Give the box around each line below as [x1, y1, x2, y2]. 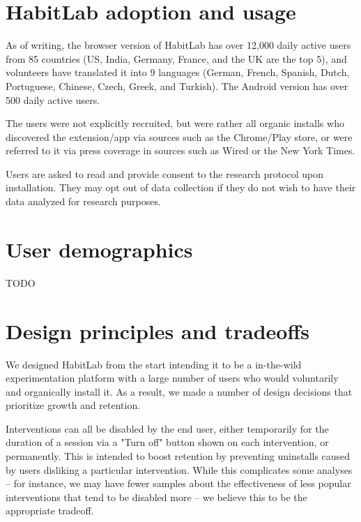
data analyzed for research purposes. [6, 194, 161, 209]
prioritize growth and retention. [6, 398, 141, 412]
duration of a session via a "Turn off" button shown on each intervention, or [6, 435, 329, 449]
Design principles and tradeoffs [6, 316, 309, 345]
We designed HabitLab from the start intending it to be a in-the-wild [6, 357, 302, 371]
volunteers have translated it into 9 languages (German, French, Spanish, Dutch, [6, 65, 350, 80]
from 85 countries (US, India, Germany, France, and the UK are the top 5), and [6, 51, 347, 66]
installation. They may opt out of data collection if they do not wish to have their [6, 180, 356, 195]
